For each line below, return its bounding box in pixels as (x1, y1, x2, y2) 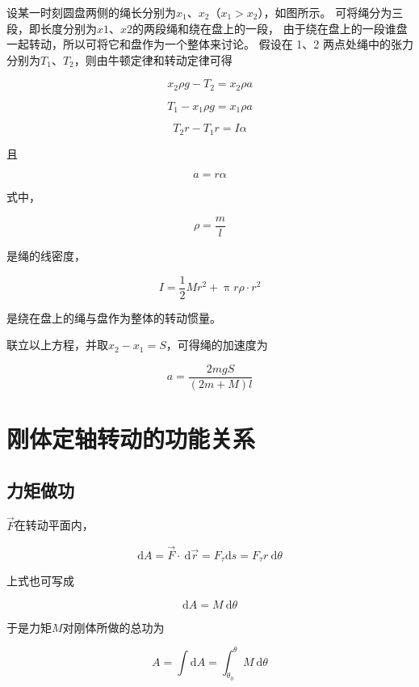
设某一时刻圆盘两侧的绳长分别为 (6, 4, 176, 20)
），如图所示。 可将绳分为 (258, 4, 392, 20)
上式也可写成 (6, 571, 74, 588)
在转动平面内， (14, 516, 94, 533)
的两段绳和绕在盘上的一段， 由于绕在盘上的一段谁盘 (132, 19, 408, 36)
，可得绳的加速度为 (166, 336, 268, 353)
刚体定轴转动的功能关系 (6, 422, 256, 455)
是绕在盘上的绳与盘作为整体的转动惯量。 (6, 309, 221, 326)
